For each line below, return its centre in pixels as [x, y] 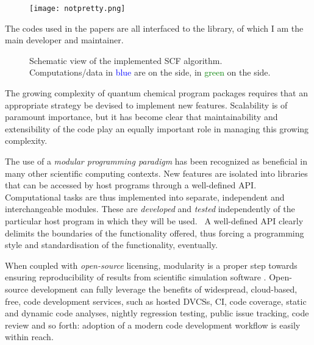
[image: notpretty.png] [77, 9]
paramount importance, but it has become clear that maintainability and [141, 117]
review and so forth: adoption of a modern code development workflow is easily [153, 325]
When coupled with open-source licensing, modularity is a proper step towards [151, 265]
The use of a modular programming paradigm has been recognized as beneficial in [156, 161]
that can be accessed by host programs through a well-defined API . [131, 185]
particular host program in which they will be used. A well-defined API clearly [154, 220]
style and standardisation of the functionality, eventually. [111, 245]
